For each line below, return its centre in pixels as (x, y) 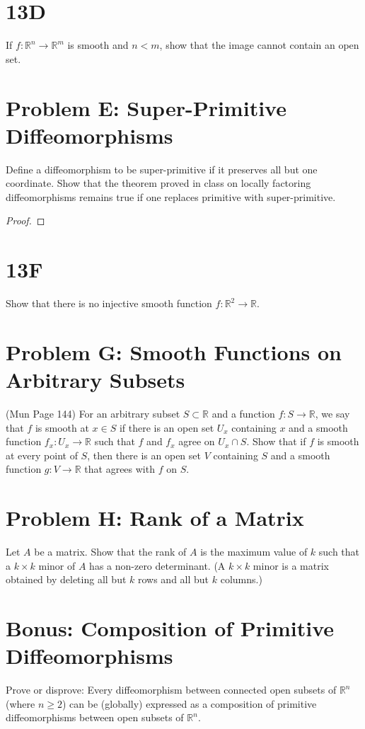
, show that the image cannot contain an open (259, 45)
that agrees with (120, 469)
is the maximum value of (254, 552)
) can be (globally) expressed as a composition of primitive (189, 703)
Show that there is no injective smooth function (109, 303)
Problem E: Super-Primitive (146, 107)
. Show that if (276, 441)
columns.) (241, 579)
